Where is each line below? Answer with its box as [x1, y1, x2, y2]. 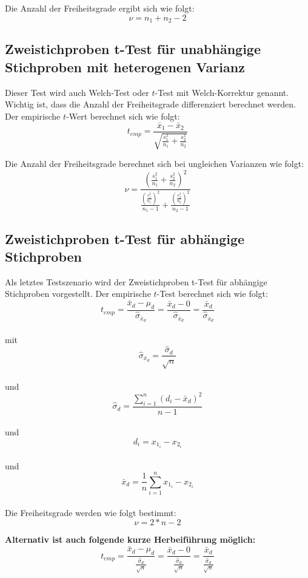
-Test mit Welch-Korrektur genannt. [155, 86, 289, 98]
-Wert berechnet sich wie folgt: [66, 109, 180, 122]
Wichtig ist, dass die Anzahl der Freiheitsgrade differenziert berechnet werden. [5, 98, 296, 110]
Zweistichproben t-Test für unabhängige [5, 39, 261, 58]
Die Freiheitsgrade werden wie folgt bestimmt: [5, 506, 176, 518]
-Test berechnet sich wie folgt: [156, 287, 268, 300]
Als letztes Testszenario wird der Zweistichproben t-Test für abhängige [5, 275, 267, 288]
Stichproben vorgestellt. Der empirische [5, 287, 151, 300]
